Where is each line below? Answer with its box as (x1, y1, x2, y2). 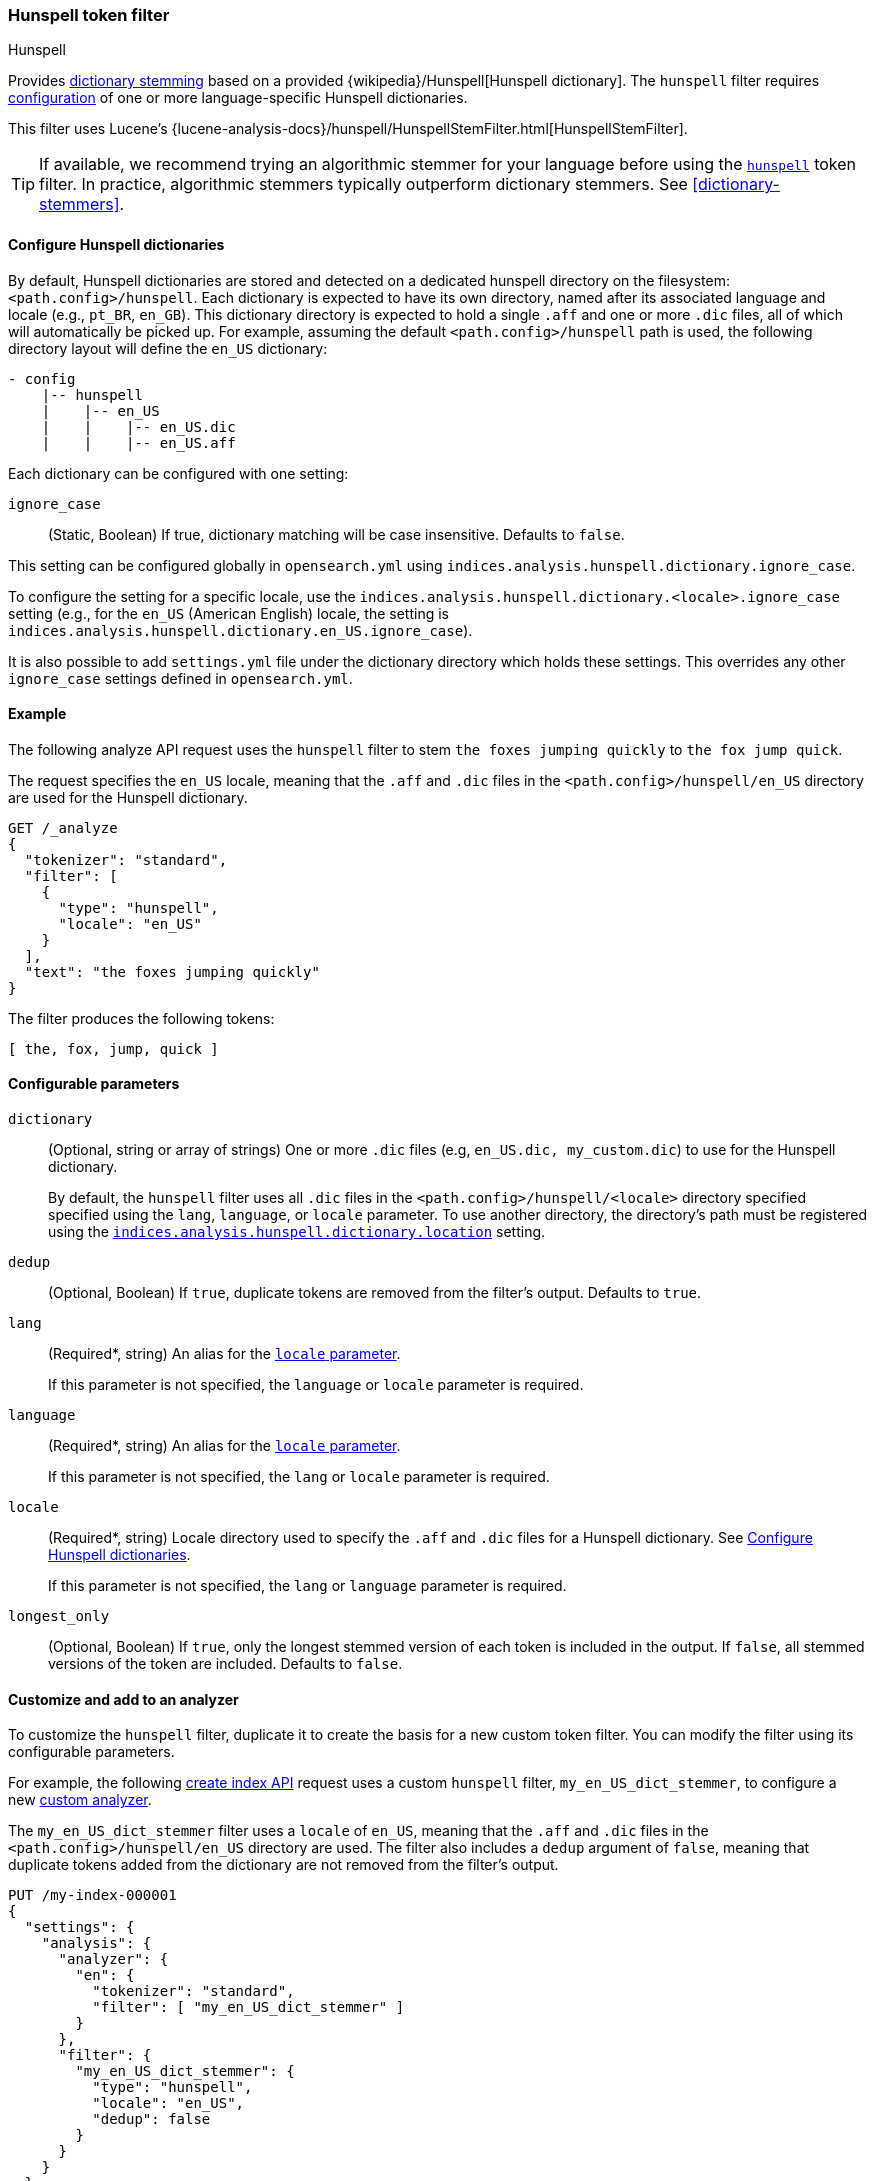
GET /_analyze (8, 819, 118, 836)
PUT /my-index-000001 (8, 1887, 177, 1904)
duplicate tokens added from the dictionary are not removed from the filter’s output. (8, 1856, 559, 1874)
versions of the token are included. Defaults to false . (48, 1655, 403, 1673)
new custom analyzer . (8, 1791, 152, 1809)
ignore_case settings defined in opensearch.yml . (8, 669, 353, 687)
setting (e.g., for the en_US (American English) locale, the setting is (8, 604, 449, 622)
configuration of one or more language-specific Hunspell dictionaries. (8, 89, 468, 107)
